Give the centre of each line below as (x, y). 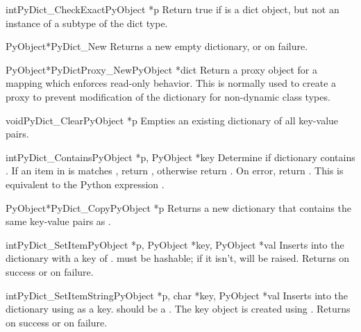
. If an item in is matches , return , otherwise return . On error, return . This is (175, 171)
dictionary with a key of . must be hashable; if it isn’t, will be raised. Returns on (177, 258)
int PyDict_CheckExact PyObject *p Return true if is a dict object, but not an (173, 9)
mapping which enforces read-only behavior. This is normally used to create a (171, 83)
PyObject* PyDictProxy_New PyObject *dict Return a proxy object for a (162, 69)
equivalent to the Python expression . (85, 184)
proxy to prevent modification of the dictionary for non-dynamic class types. (168, 96)
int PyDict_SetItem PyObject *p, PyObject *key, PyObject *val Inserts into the (175, 244)
